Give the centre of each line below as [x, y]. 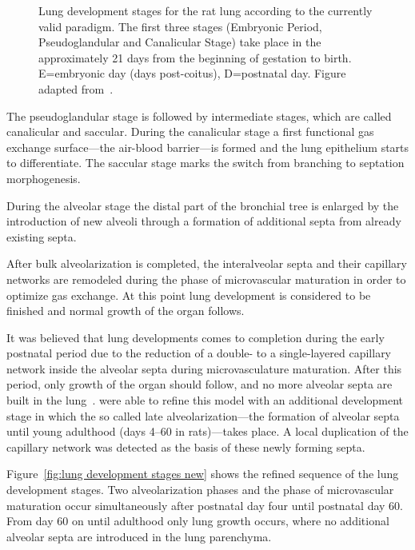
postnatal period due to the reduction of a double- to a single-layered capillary [199, 353]
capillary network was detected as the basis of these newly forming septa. [186, 446]
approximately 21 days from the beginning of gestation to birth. [195, 57]
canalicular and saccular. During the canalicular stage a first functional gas [190, 132]
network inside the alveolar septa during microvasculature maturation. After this [204, 368]
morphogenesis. [44, 178]
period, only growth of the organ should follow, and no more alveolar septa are [200, 384]
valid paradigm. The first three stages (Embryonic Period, [180, 26]
